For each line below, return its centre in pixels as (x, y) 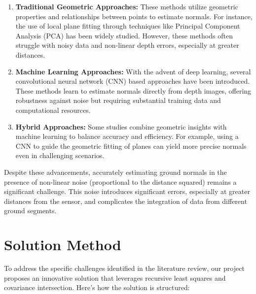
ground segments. (30, 211)
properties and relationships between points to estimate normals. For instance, (134, 16)
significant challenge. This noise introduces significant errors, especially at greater (127, 191)
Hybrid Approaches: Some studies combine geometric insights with (121, 126)
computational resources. (53, 110)
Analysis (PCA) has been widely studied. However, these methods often (124, 35)
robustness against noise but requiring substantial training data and (118, 100)
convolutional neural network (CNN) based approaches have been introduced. (133, 81)
